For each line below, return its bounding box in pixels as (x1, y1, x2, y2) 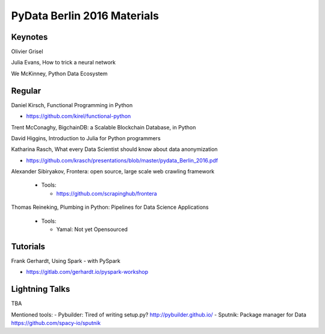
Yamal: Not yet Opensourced (56, 226, 128, 233)
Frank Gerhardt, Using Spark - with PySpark (11, 257, 120, 264)
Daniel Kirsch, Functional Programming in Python (11, 101, 133, 108)
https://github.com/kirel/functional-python (26, 113, 131, 120)
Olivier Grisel (11, 48, 43, 55)
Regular (11, 85, 42, 96)
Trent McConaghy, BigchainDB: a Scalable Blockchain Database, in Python (11, 123, 196, 131)
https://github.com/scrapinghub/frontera (56, 190, 158, 197)
